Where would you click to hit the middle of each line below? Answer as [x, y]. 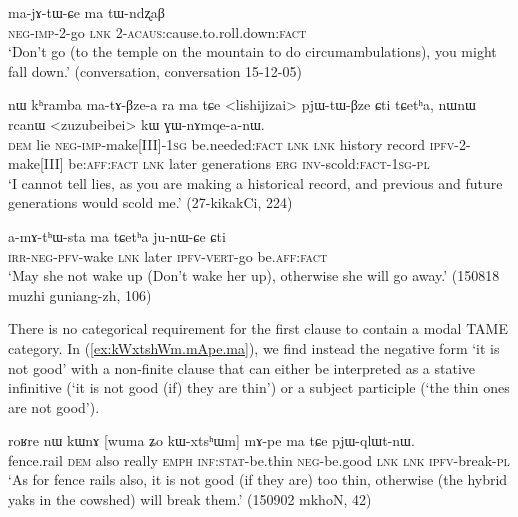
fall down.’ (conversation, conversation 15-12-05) [155, 70]
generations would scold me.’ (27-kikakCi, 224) [150, 202]
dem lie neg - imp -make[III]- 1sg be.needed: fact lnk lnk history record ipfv [231, 143]
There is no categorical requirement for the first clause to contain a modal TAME [258, 328]
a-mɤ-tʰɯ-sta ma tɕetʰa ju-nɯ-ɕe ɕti [117, 235]
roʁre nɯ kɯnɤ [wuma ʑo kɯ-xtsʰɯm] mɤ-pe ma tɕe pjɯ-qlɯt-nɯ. [211, 440]
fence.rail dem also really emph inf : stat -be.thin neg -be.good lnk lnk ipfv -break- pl [259, 459]
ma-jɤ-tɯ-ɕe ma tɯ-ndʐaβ [86, 12]
